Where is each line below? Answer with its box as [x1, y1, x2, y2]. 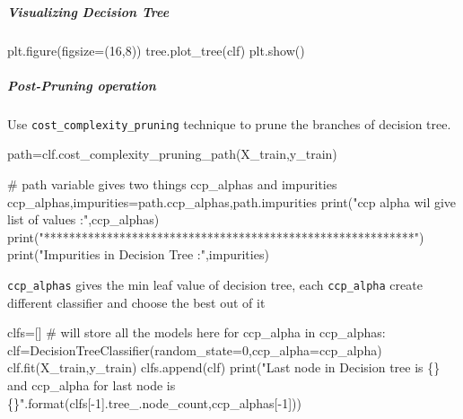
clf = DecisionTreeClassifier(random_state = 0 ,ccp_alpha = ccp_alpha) [7, 340, 382, 359]
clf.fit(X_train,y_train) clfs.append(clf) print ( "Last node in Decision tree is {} [7, 358, 441, 377]
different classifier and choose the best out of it [7, 292, 266, 311]
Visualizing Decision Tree [7, 2, 170, 21]
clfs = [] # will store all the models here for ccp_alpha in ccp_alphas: [7, 323, 386, 342]
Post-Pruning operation [7, 75, 156, 94]
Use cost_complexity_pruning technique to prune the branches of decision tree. [7, 114, 451, 133]
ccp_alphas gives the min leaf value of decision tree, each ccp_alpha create [7, 275, 423, 293]
